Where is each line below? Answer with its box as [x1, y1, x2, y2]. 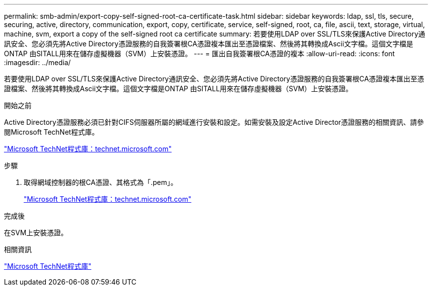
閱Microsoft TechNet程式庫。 [4, 128, 99, 136]
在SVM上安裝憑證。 [4, 228, 68, 237]
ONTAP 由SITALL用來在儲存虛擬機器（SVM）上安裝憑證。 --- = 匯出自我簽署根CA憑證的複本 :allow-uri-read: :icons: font [4, 49, 395, 58]
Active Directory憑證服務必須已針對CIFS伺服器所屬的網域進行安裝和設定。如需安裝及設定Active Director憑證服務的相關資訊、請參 [4, 118, 424, 126]
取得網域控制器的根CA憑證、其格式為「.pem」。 [24, 178, 178, 186]
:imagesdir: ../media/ [4, 58, 71, 67]
